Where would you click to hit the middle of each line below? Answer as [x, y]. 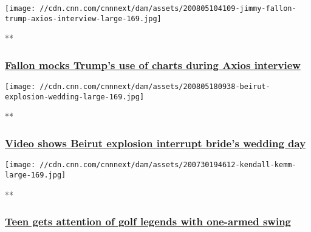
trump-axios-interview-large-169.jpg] [83, 18]
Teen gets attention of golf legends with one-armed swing [148, 221]
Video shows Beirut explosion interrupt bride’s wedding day [155, 143]
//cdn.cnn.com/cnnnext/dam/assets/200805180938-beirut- [155, 87]
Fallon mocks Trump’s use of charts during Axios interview [153, 65]
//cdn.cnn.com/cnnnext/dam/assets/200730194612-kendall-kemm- [168, 165]
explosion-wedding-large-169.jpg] [75, 97]
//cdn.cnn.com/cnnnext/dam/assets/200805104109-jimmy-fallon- [168, 8]
